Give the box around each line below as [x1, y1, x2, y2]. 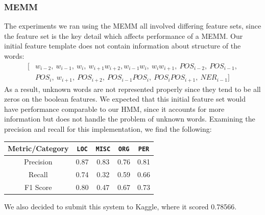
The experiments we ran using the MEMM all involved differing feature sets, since [4, 20, 261, 31]
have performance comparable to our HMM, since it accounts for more [4, 103, 225, 114]
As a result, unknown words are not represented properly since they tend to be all [4, 83, 261, 94]
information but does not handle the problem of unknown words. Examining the [4, 113, 255, 124]
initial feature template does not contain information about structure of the [4, 40, 241, 51]
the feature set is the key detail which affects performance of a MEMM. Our [4, 30, 243, 41]
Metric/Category [8, 143, 69, 154]
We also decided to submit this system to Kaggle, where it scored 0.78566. [4, 201, 237, 211]
